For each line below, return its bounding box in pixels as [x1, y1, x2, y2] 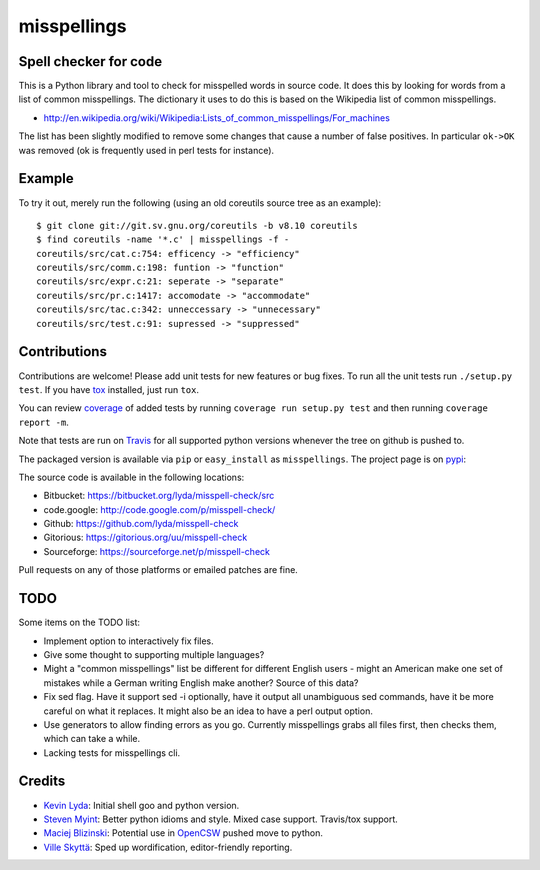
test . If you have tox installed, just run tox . [18, 383, 200, 395]
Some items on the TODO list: [18, 616, 140, 629]
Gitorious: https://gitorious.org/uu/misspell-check [43, 531, 248, 544]
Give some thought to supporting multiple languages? [43, 648, 265, 660]
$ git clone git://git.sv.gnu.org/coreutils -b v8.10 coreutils [36, 220, 359, 231]
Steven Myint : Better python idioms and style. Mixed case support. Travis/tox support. [43, 813, 399, 825]
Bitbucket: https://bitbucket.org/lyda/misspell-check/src [43, 490, 275, 502]
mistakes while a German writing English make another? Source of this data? [43, 676, 359, 689]
